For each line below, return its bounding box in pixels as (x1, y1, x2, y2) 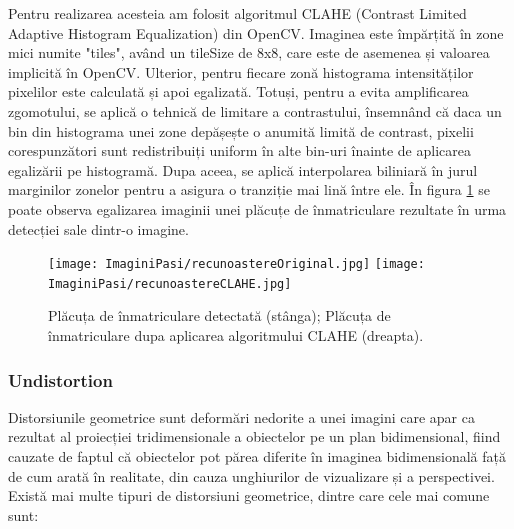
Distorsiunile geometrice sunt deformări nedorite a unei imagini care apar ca (8, 406, 475, 427)
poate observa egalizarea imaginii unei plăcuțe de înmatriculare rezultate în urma (8, 198, 507, 219)
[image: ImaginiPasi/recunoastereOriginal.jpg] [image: (48, 257, 425, 272)
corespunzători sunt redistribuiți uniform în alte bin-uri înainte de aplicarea (8, 140, 471, 161)
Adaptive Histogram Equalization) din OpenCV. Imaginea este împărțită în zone (8, 22, 504, 43)
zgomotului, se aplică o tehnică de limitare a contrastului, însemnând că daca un (8, 100, 502, 121)
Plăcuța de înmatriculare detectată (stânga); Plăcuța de (48, 305, 391, 326)
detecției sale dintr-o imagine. (8, 218, 189, 239)
